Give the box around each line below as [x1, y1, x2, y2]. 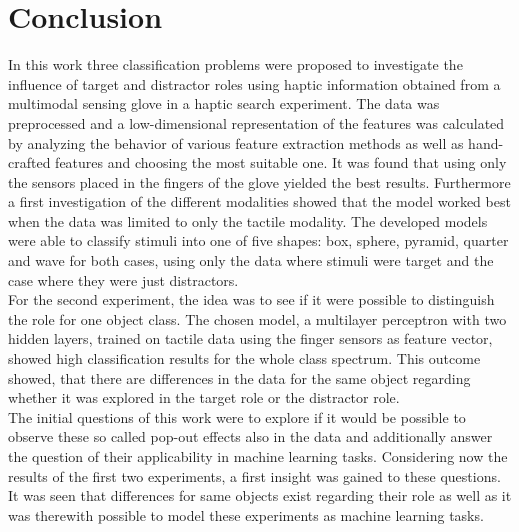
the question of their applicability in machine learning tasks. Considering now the [8, 446, 508, 466]
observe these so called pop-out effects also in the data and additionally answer [8, 426, 493, 447]
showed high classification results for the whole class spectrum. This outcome [8, 348, 481, 369]
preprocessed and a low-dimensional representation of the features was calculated [8, 112, 505, 133]
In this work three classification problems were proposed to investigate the [8, 54, 463, 75]
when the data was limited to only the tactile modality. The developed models [8, 210, 488, 231]
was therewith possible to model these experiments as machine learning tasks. [8, 504, 484, 525]
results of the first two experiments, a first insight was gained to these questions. [8, 465, 501, 486]
